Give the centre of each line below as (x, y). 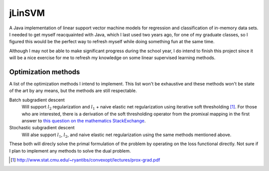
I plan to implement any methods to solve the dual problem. (70, 151)
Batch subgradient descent (37, 100)
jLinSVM (27, 13)
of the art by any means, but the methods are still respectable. (73, 91)
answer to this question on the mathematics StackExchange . (84, 121)
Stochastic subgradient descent (42, 128)
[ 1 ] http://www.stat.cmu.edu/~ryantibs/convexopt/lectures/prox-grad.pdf (85, 160)
